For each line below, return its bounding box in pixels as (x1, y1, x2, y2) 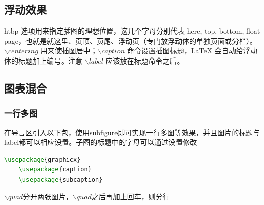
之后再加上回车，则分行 (91, 191, 170, 201)
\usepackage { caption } (18, 166, 92, 173)
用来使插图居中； (40, 45, 98, 56)
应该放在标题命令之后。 (105, 55, 184, 66)
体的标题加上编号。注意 (4, 55, 82, 66)
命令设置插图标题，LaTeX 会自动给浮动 (127, 45, 257, 56)
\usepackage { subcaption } (18, 175, 103, 183)
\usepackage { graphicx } (4, 156, 81, 163)
